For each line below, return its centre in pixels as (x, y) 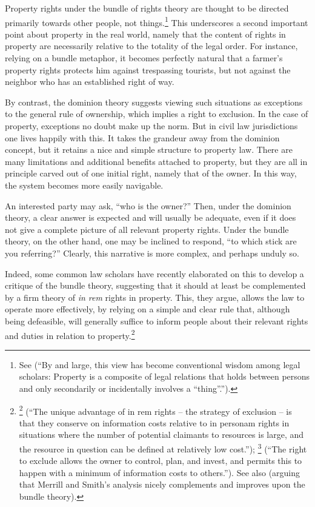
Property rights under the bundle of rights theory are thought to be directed (147, 8)
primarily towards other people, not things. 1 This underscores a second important (157, 21)
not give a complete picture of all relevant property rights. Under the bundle (147, 229)
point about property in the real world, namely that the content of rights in (145, 34)
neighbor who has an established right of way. (90, 82)
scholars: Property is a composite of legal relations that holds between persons (164, 376)
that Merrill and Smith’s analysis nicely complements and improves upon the (162, 484)
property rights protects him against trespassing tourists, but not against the (148, 69)
